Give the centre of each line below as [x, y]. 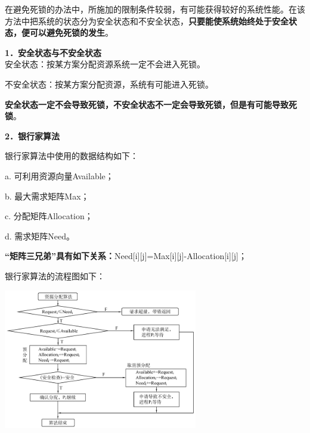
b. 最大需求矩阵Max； [47, 196]
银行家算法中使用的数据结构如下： [72, 156]
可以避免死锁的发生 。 [71, 32]
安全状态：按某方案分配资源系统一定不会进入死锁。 [105, 64]
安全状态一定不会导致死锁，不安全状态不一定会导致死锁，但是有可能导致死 [151, 104]
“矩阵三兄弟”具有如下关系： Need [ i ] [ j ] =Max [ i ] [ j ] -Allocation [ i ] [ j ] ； [126, 256]
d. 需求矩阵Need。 [40, 236]
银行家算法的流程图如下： [55, 275]
